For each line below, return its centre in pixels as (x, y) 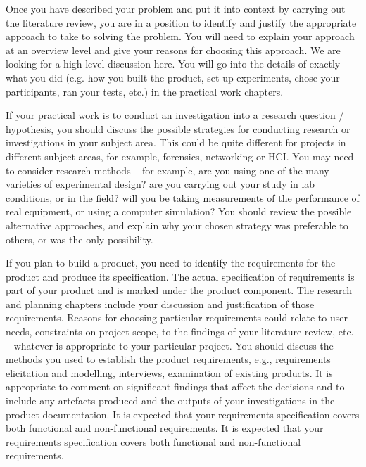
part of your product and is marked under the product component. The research (179, 290)
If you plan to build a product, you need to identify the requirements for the (171, 263)
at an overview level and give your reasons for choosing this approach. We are (173, 50)
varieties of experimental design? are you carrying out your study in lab (160, 184)
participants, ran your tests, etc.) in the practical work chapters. (145, 91)
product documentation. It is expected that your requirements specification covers (183, 414)
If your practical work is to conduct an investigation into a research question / (175, 115)
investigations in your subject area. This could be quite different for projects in (176, 142)
